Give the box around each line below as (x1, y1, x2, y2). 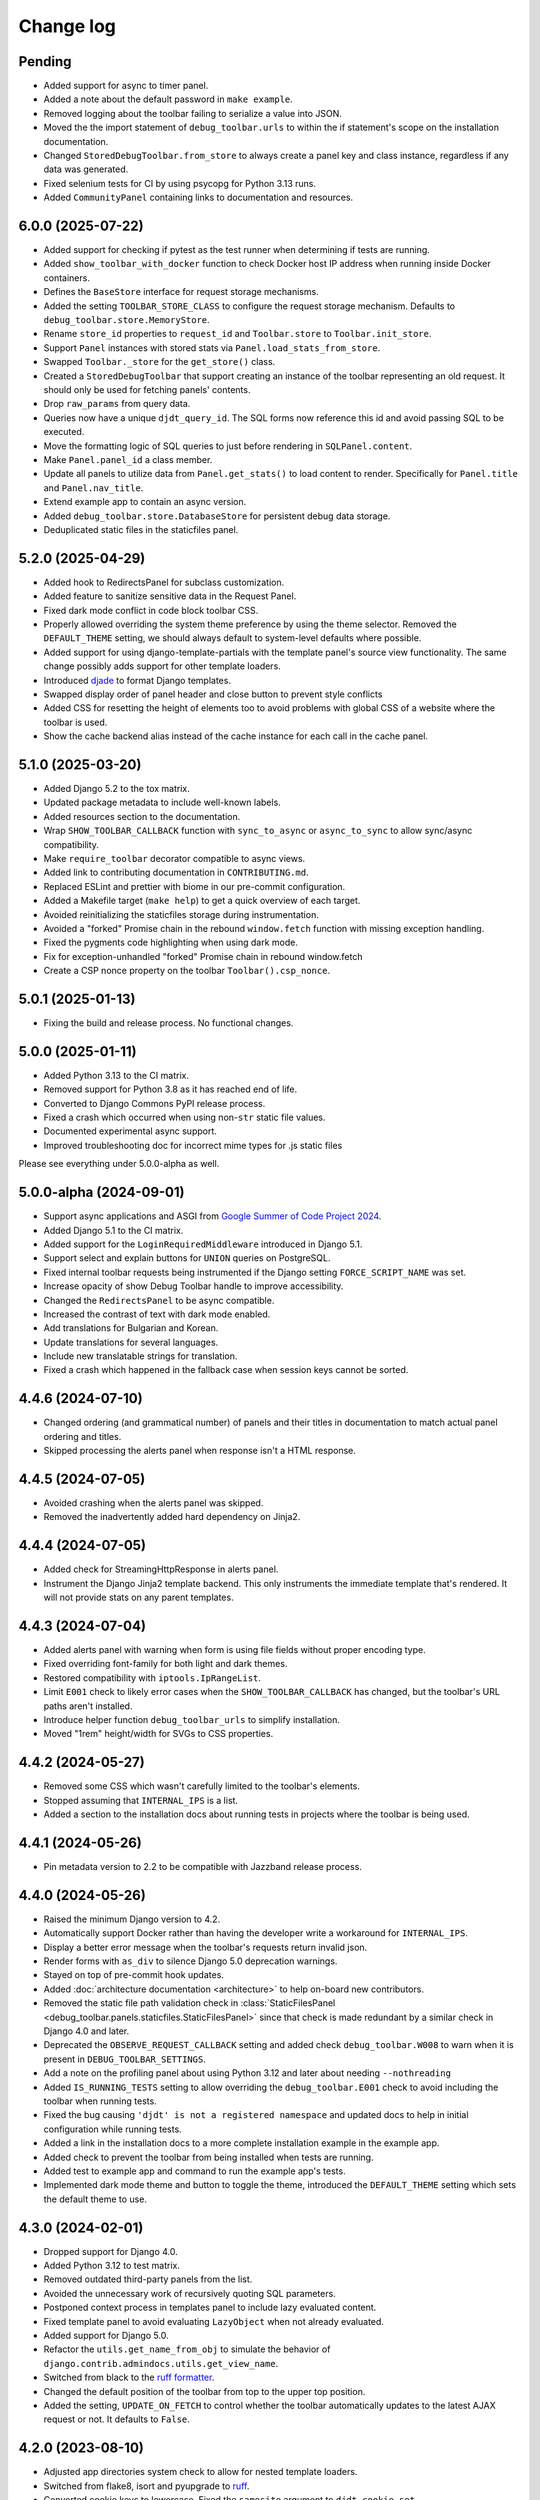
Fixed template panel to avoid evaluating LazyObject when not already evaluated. (43, 2315, 385, 2327)
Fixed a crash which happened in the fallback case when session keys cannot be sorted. (43, 1364, 409, 1376)
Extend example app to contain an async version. (43, 496, 247, 508)
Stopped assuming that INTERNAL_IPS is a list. (43, 1794, 239, 1806)
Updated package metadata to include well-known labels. (43, 796, 282, 809)
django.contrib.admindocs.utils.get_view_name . (43, 2357, 279, 2369)
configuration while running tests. (43, 2123, 182, 2135)
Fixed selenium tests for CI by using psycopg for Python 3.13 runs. (43, 177, 317, 189)
